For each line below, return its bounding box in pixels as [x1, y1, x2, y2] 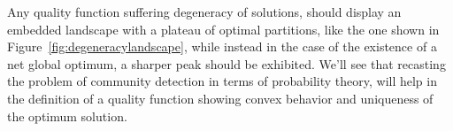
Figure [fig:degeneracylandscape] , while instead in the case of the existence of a [7, 37, 437, 56]
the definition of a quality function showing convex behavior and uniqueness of [7, 89, 434, 107]
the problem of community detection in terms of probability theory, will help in [7, 72, 437, 90]
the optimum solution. [7, 106, 127, 125]
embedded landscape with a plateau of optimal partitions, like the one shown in [7, 19, 440, 38]
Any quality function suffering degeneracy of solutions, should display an [7, 3, 402, 20]
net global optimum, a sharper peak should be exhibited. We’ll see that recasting [7, 54, 446, 73]
